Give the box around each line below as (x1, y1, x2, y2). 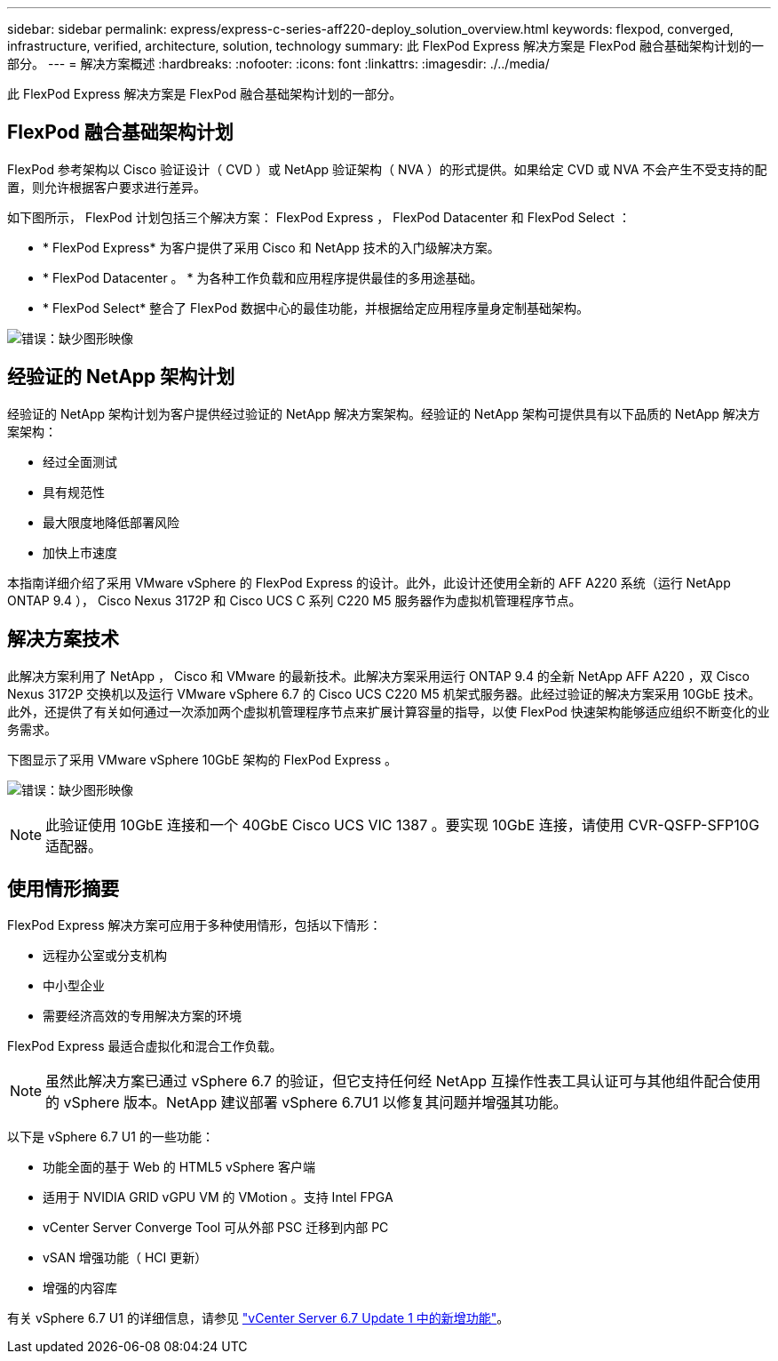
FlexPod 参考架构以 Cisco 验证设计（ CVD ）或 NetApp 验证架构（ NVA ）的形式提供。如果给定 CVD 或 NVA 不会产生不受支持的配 (7, 161, 767, 177)
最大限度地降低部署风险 (43, 514, 179, 530)
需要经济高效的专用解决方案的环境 (43, 1008, 242, 1024)
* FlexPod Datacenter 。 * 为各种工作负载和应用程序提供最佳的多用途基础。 (43, 269, 483, 285)
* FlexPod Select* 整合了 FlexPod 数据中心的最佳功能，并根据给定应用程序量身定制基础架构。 (43, 300, 589, 316)
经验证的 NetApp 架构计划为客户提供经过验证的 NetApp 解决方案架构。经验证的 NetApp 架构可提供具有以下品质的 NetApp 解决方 (7, 405, 760, 421)
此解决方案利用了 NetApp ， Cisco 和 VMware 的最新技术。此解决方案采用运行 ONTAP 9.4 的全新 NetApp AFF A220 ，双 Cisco (7, 668, 750, 684)
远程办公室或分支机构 (43, 948, 167, 964)
